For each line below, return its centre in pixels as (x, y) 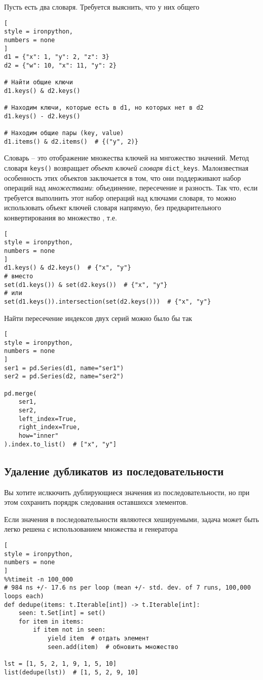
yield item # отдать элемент (98, 639)
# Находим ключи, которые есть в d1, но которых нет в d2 (104, 108)
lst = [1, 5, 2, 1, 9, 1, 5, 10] (60, 664)
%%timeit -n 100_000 (39, 579)
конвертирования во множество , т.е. (61, 218)
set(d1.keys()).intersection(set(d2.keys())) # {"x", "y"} (108, 301)
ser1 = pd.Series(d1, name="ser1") (64, 368)
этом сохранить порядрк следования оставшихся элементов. (96, 502)
